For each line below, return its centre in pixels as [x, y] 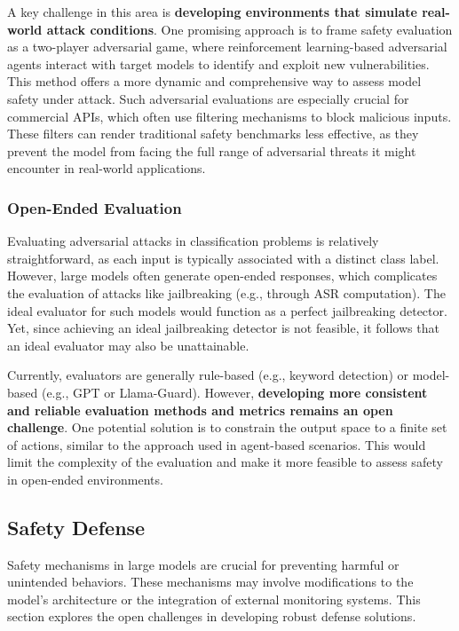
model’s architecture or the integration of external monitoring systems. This [214, 599]
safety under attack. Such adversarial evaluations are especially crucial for [208, 98]
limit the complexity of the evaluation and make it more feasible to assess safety [225, 462]
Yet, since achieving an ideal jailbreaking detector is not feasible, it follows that [223, 328]
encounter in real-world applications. [107, 168]
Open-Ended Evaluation [95, 207]
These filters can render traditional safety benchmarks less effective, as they [213, 134]
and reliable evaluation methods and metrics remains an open [200, 410]
